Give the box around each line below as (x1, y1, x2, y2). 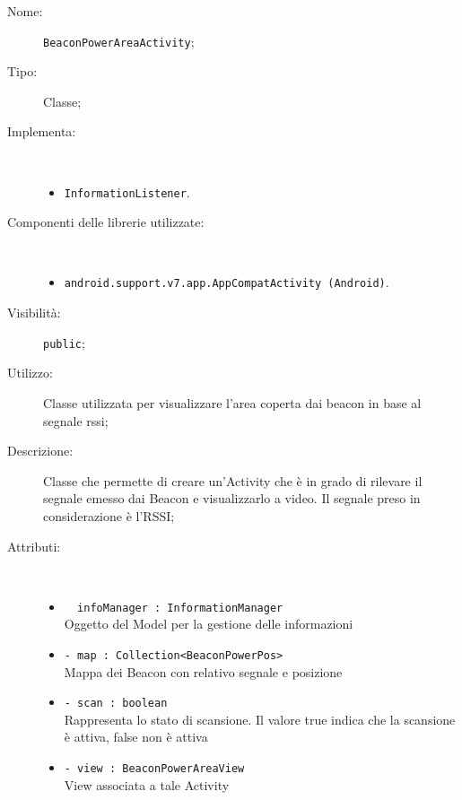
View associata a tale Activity (64, 775, 230, 794)
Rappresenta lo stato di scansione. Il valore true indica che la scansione (64, 709, 456, 728)
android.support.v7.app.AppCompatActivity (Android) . (64, 273, 389, 291)
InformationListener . (64, 182, 190, 201)
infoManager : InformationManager (77, 601, 283, 614)
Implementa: (7, 122, 76, 141)
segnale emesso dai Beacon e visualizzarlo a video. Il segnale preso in (43, 489, 421, 508)
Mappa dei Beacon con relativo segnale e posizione (64, 662, 343, 681)
